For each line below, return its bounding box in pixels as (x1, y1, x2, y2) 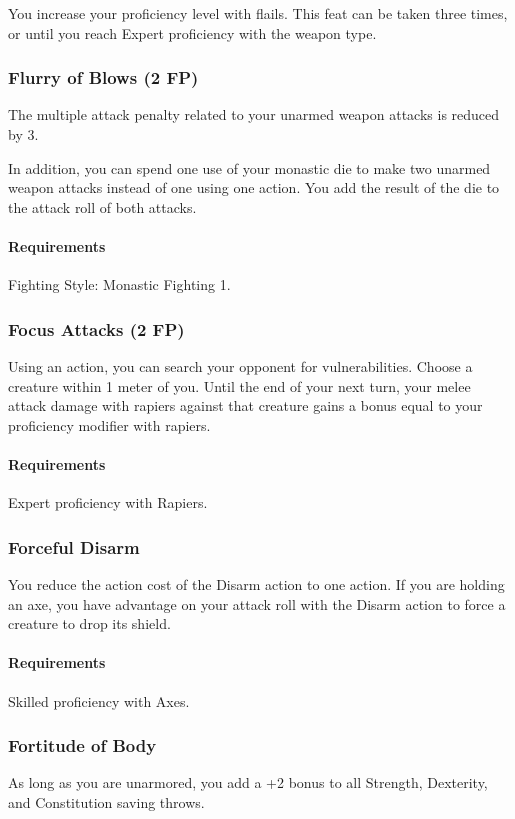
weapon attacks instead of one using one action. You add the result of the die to (8, 177, 500, 198)
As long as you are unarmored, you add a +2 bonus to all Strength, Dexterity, (8, 772, 488, 793)
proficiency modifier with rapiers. (8, 414, 211, 435)
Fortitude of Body (8, 733, 157, 758)
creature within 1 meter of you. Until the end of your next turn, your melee (8, 375, 471, 396)
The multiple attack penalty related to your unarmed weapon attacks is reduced (8, 104, 500, 125)
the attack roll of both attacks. (8, 196, 197, 217)
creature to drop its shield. (8, 613, 171, 634)
